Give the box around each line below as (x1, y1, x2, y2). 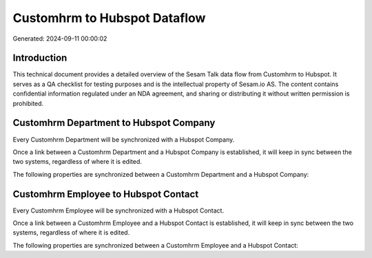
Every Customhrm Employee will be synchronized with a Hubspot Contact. (12, 206, 224, 215)
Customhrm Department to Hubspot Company (12, 117, 216, 129)
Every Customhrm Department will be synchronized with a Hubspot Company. (12, 135, 235, 144)
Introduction (12, 52, 68, 64)
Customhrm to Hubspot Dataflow (12, 10, 206, 25)
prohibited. (12, 99, 44, 107)
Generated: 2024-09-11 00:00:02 (12, 34, 107, 43)
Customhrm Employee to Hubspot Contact (12, 188, 199, 200)
